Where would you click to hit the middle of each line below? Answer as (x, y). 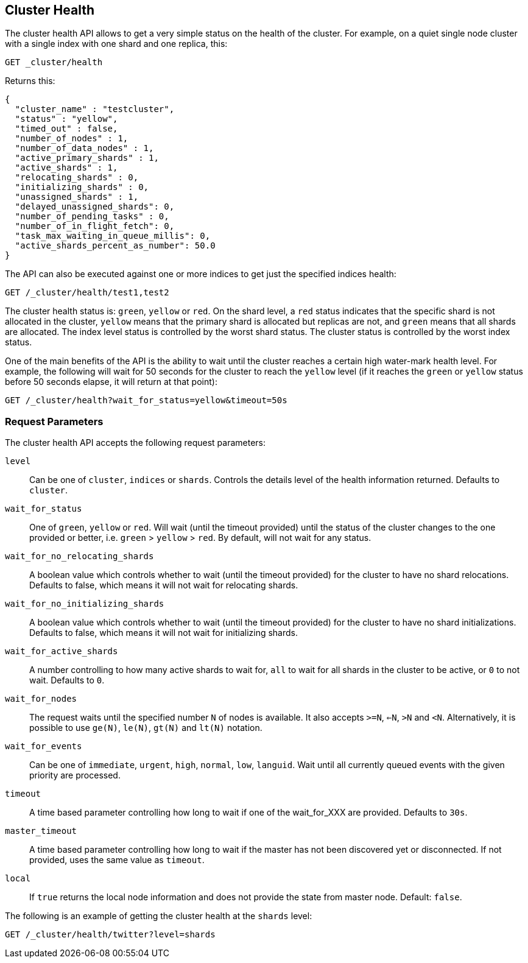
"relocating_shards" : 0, (77, 178)
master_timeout (41, 831)
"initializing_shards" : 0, (82, 187)
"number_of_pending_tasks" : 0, (92, 217)
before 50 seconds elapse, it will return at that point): (111, 382)
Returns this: (30, 81)
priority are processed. (75, 775)
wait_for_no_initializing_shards (85, 604)
